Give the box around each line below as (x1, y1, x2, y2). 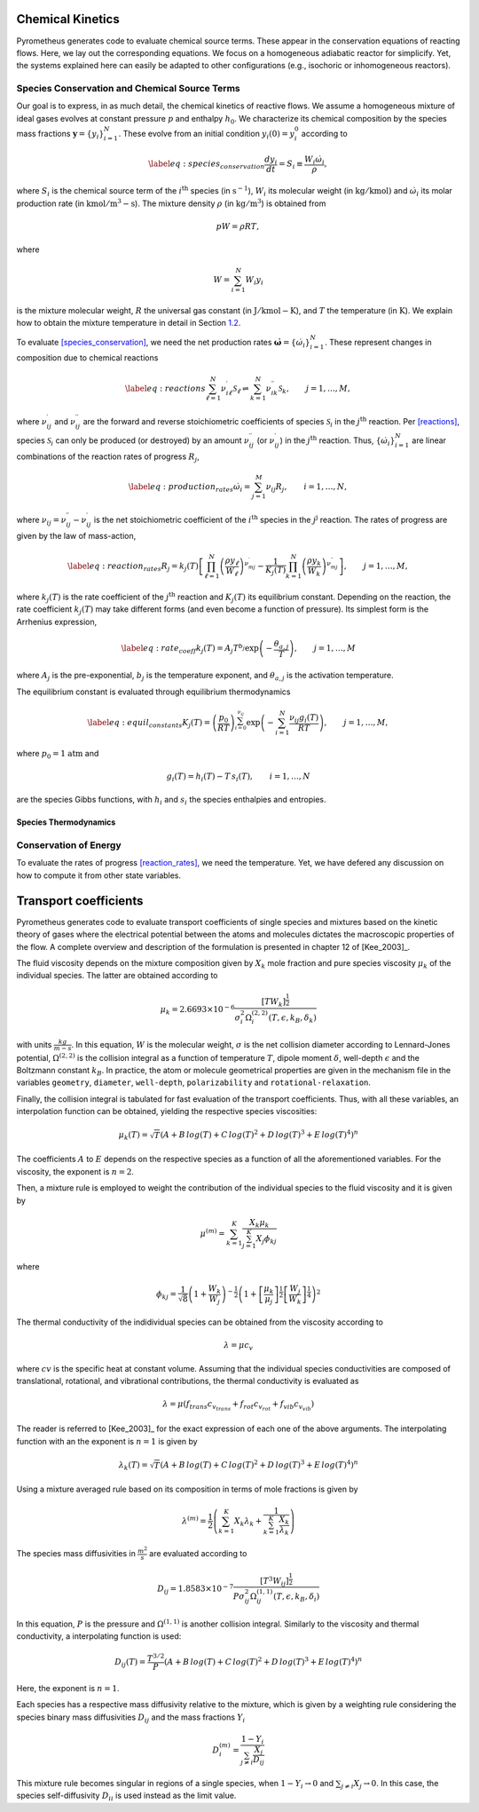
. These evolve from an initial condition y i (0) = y (118, 129, 295, 141)
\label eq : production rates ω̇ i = (128, 481, 251, 494)
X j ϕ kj (255, 1233, 277, 1246)
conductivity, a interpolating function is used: (16, 1631, 182, 1642)
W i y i (245, 275, 263, 288)
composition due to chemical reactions (16, 352, 159, 363)
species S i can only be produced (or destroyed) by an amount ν (16, 435, 250, 447)
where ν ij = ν (16, 515, 67, 527)
